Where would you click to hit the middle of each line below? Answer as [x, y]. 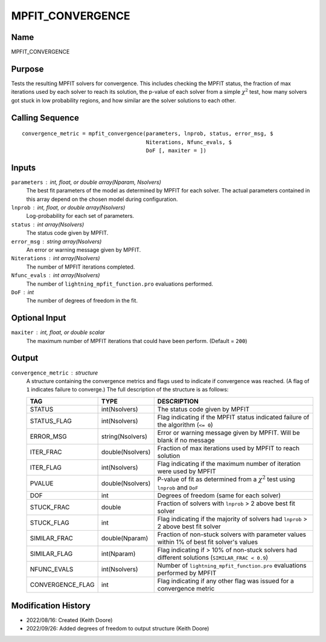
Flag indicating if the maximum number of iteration [229, 463]
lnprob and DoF [178, 488]
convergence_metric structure [55, 373]
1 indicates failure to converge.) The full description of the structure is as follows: [127, 390]
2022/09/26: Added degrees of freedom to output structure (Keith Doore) [118, 628]
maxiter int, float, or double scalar [58, 332]
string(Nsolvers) [124, 436]
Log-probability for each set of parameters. [80, 216]
